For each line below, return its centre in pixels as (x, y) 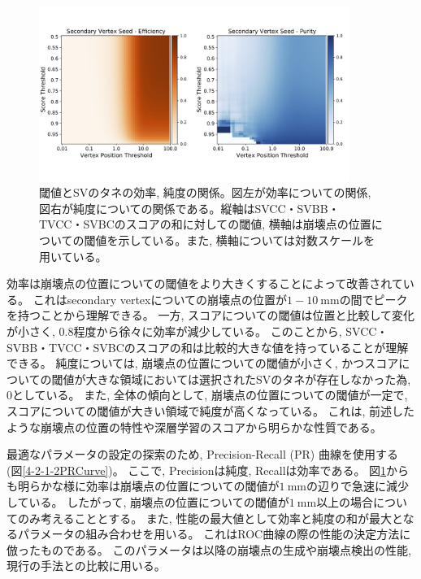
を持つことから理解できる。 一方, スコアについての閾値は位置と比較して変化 (211, 315)
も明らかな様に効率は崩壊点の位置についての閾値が (143, 486)
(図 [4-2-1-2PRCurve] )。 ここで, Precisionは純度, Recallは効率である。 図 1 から (208, 470)
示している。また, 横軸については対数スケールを (247, 240)
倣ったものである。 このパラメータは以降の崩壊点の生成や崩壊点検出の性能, (209, 549)
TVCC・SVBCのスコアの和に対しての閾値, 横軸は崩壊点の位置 (205, 224)
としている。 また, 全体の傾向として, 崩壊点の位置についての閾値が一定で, (210, 395)
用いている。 (73, 256)
